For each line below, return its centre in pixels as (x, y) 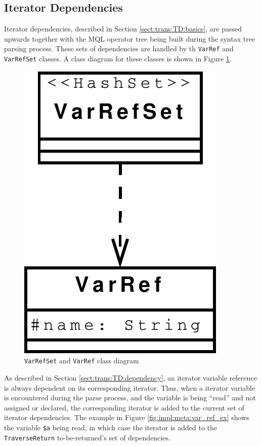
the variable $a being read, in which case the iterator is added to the (111, 427)
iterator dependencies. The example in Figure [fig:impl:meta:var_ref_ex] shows (127, 417)
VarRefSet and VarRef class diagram (82, 361)
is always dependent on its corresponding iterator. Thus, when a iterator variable (130, 387)
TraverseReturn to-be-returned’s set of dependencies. (87, 437)
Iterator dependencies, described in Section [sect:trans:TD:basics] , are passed (123, 29)
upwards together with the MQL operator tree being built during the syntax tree (130, 38)
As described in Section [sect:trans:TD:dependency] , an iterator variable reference (130, 377)
